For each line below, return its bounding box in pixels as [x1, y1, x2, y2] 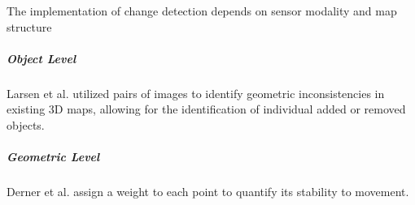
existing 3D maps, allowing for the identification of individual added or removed [7, 100, 406, 117]
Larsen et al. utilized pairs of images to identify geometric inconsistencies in [7, 84, 385, 101]
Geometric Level [7, 148, 100, 165]
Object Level [7, 49, 76, 66]
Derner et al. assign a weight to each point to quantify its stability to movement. [7, 183, 409, 200]
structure [7, 18, 52, 35]
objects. [7, 116, 45, 133]
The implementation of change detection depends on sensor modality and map [7, 2, 397, 19]
